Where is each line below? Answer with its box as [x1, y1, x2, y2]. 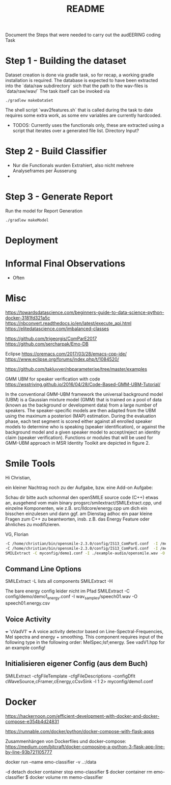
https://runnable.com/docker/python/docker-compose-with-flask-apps [5, 728, 154, 734]
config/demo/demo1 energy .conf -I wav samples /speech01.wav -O [5, 593, 138, 601]
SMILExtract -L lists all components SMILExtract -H [5, 578, 113, 584]
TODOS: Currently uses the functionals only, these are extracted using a [12, 122, 164, 128]
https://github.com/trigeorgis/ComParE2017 [5, 336, 97, 342]
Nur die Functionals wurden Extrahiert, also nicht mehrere [12, 163, 134, 169]
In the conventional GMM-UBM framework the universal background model [5, 391, 163, 397]
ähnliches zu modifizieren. [5, 522, 61, 527]
